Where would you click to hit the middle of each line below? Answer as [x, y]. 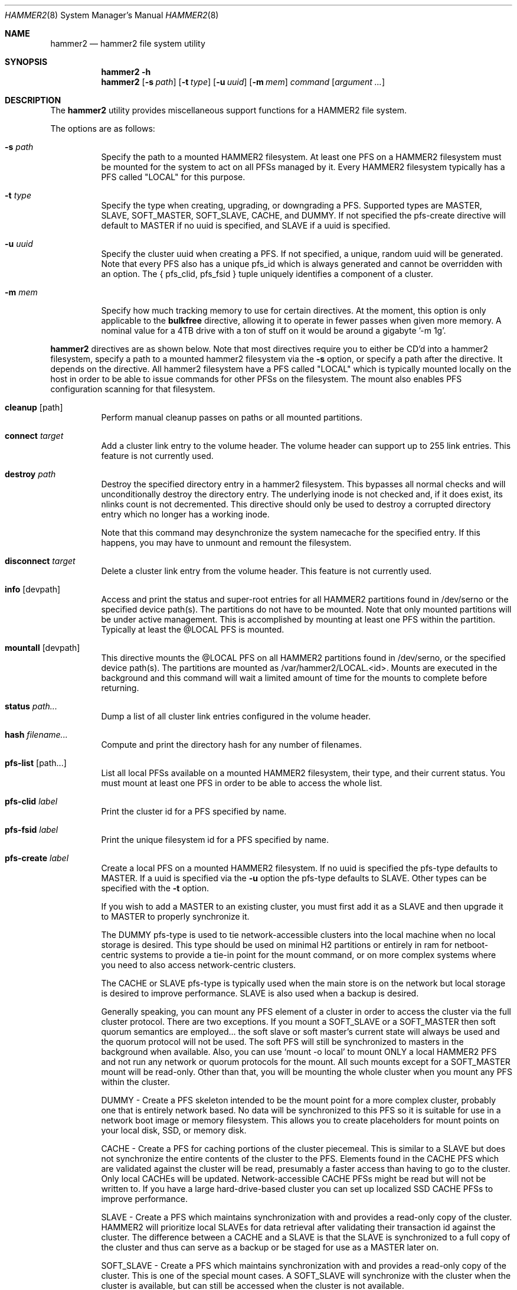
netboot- [472, 945]
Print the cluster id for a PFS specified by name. [194, 811]
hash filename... [36, 734]
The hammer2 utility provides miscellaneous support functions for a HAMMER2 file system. [228, 110]
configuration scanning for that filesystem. [133, 389]
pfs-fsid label [32, 830]
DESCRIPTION [33, 100]
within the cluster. [135, 1082]
